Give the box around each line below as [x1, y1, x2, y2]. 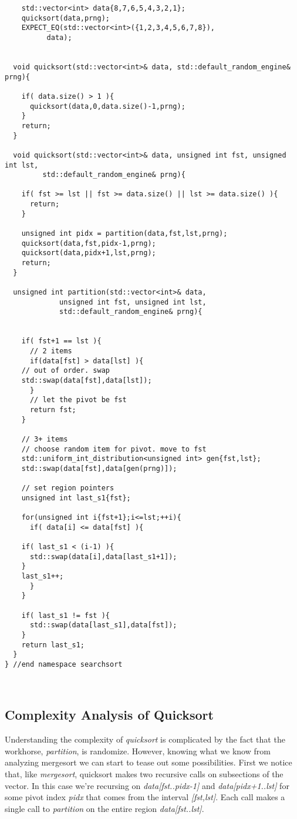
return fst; [29, 405, 76, 414]
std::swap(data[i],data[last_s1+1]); [29, 552, 177, 561]
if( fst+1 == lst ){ [21, 337, 102, 346]
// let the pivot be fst [29, 396, 127, 405]
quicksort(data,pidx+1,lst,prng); [21, 249, 156, 258]
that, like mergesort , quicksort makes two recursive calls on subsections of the [5, 767, 283, 780]
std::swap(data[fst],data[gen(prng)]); [21, 464, 177, 473]
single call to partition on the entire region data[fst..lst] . [5, 802, 204, 814]
